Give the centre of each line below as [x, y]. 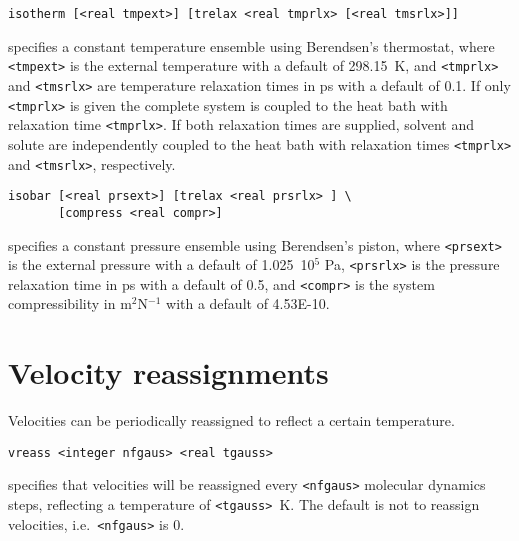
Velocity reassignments [168, 372]
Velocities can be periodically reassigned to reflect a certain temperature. [231, 420]
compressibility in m [70, 303]
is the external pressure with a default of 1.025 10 [161, 264]
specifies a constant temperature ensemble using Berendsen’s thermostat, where [251, 45]
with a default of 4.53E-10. [248, 303]
